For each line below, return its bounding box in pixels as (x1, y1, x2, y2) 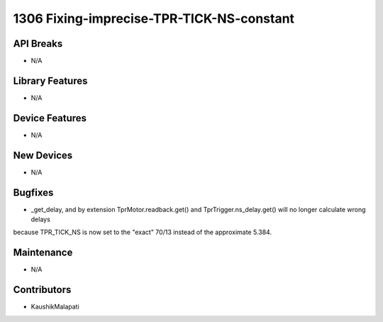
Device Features (13, 112, 87, 124)
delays (30, 215, 51, 223)
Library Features (13, 74, 88, 87)
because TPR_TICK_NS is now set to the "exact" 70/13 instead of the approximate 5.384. (13, 228, 272, 237)
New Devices (13, 149, 73, 161)
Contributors (13, 284, 72, 296)
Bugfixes (13, 187, 54, 199)
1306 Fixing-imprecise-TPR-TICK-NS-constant (13, 11, 294, 26)
